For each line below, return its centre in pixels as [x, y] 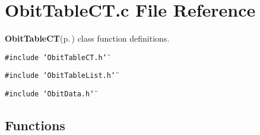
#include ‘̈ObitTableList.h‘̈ [60, 76]
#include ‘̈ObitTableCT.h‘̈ [56, 57]
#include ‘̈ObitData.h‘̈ [50, 94]
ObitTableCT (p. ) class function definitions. [87, 38]
